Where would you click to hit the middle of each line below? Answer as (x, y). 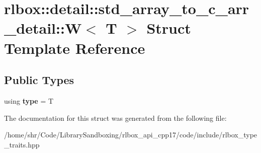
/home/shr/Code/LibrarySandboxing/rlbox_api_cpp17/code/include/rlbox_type (131, 135)
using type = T (29, 100)
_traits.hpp (22, 144)
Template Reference (75, 48)
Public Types (39, 80)
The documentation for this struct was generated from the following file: (115, 118)
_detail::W (43, 28)
